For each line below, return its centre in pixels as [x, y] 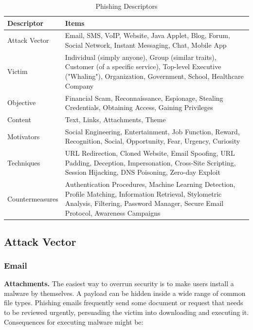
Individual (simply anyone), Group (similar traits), [141, 57]
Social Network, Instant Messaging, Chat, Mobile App [146, 45]
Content [19, 119]
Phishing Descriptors [126, 6]
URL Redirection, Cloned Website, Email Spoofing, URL [150, 153]
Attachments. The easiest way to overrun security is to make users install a [119, 284]
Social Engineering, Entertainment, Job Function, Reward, [152, 131]
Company [79, 85]
